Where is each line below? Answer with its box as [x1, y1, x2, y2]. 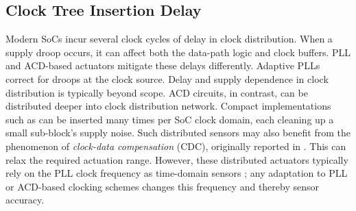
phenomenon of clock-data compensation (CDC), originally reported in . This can [5, 138, 346, 153]
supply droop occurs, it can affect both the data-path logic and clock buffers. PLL [5, 45, 351, 59]
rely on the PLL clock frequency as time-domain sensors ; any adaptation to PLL [5, 166, 348, 180]
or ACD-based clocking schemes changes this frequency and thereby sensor [5, 179, 320, 193]
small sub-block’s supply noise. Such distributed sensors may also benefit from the [5, 125, 351, 140]
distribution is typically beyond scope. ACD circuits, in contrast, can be [5, 85, 308, 99]
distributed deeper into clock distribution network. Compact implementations [5, 99, 331, 113]
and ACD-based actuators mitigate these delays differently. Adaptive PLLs [5, 58, 320, 73]
